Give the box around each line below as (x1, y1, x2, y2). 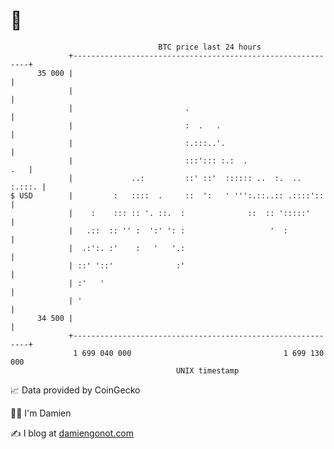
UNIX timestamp (175, 365, 240, 376)
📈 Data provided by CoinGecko (10, 384, 141, 396)
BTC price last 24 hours (158, 42, 262, 52)
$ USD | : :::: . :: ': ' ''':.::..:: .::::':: (10, 190, 325, 201)
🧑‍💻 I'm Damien (10, 407, 72, 419)
